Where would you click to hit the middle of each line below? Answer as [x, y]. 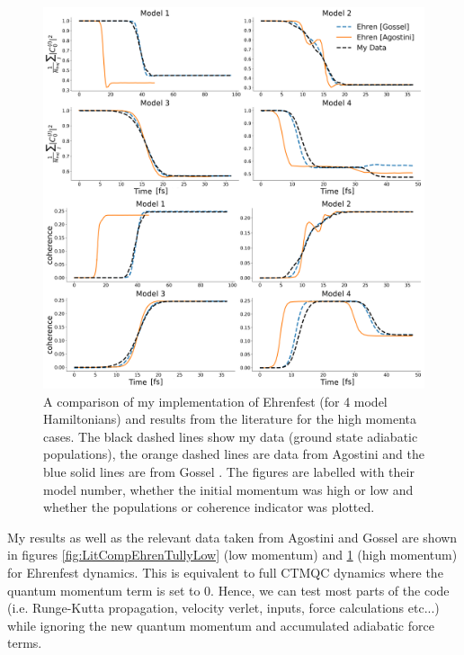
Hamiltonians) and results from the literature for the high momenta [230, 419]
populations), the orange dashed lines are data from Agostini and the [234, 454]
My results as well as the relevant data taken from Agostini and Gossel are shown [232, 537]
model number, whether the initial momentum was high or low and [228, 489]
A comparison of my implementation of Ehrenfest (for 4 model [215, 401]
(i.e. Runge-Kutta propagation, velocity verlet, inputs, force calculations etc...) [223, 608]
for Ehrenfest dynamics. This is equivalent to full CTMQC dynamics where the [225, 572]
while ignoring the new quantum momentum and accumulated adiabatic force [221, 625]
